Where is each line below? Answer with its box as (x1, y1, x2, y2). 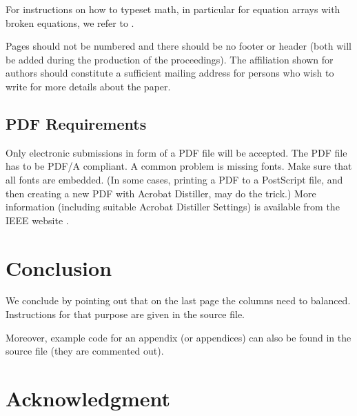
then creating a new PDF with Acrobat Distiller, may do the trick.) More (6, 186, 316, 200)
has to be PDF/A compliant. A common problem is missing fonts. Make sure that (6, 159, 352, 173)
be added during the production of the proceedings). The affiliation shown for (6, 52, 334, 66)
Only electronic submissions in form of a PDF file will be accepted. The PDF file (6, 145, 347, 159)
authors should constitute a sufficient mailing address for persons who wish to (6, 66, 334, 80)
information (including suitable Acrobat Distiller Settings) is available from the (6, 199, 340, 214)
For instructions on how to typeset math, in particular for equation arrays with (6, 2, 340, 16)
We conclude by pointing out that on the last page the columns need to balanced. (6, 293, 351, 308)
